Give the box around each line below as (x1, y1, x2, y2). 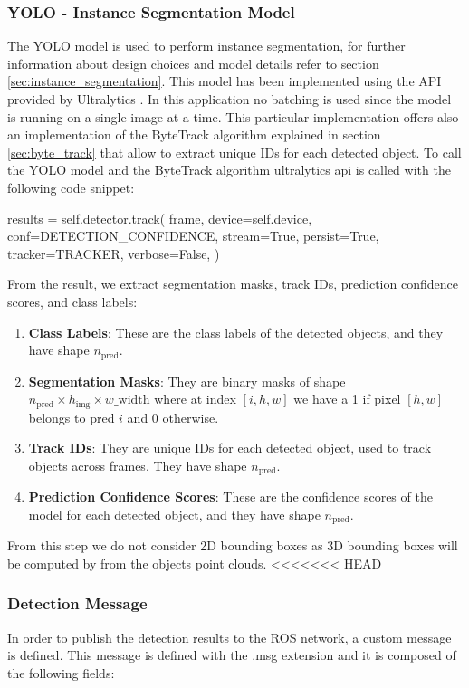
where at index (154, 389, 236, 408)
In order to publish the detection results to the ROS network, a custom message (7, 627, 452, 646)
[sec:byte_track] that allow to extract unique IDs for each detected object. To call (7, 142, 462, 161)
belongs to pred (28, 407, 115, 426)
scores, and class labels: (7, 291, 138, 311)
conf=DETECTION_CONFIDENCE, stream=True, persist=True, (7, 226, 379, 245)
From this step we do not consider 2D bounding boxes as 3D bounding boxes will (7, 536, 458, 555)
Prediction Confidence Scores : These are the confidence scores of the (28, 487, 433, 506)
